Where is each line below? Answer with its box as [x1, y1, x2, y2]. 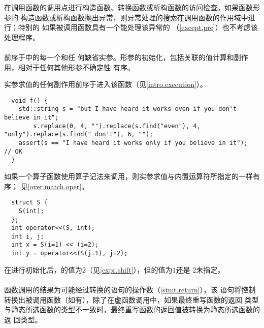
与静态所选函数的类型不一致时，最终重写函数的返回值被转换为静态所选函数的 [4, 304, 260, 315]
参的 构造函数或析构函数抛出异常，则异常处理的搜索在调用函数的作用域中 [4, 12, 248, 22]
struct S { [11, 199, 48, 206]
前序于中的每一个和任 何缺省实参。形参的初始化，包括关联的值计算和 [4, 51, 234, 62]
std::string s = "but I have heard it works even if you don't [18, 105, 237, 113]
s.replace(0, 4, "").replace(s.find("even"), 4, [33, 122, 201, 130]
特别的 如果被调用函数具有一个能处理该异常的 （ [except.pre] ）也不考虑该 [18, 22, 258, 33]
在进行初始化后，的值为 [4, 264, 82, 275]
